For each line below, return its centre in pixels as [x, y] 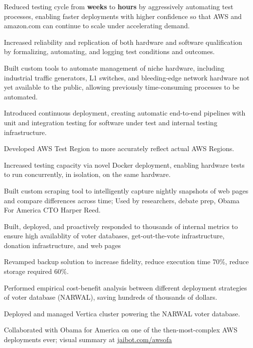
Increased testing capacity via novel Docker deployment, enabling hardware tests [124, 164]
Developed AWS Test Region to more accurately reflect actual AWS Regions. [119, 148]
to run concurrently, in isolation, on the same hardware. [87, 174]
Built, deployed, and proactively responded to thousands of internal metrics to [121, 226]
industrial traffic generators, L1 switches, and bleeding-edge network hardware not [127, 77]
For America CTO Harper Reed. [52, 210]
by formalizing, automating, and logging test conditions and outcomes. [109, 51]
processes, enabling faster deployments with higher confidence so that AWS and [123, 16]
